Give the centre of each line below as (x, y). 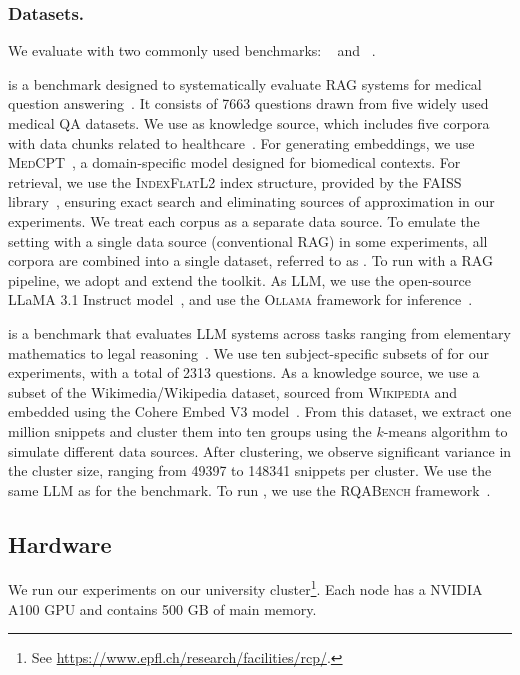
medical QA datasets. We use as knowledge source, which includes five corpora (249, 123)
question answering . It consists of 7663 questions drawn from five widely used (248, 103)
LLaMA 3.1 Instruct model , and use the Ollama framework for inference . (240, 299)
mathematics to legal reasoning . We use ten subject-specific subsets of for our (248, 352)
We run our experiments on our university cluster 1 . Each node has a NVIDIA (245, 588)
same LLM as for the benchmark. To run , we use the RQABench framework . (249, 489)
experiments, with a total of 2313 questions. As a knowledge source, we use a (244, 372)
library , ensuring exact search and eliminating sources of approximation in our (251, 201)
